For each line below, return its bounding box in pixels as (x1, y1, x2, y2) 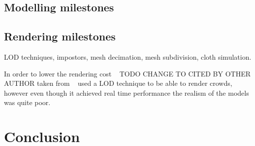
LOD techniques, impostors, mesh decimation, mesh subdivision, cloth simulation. (4, 51, 252, 62)
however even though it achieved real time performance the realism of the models (4, 87, 249, 98)
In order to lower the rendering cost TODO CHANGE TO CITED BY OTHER (4, 68, 251, 78)
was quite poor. (4, 97, 51, 108)
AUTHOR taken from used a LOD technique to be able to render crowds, (4, 78, 232, 88)
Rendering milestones (4, 29, 116, 44)
